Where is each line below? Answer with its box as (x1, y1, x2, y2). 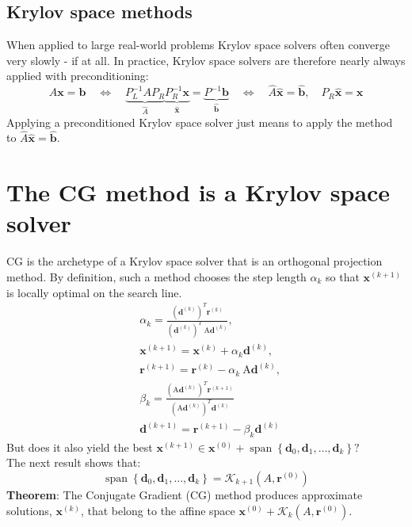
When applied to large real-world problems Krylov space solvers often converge (6, 36, 390, 53)
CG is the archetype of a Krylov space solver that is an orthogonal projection (6, 253, 383, 269)
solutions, (6, 502, 52, 518)
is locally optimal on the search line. (6, 284, 182, 300)
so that (326, 268, 360, 285)
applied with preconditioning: (6, 67, 149, 84)
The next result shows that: (6, 454, 141, 471)
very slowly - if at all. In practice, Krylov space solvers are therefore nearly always (6, 52, 406, 68)
